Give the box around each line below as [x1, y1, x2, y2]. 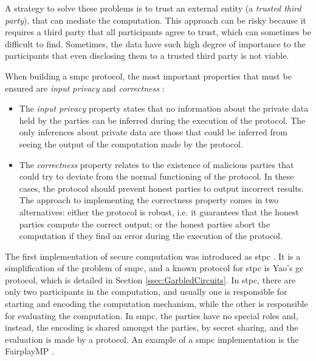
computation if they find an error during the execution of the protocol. [19, 229, 283, 242]
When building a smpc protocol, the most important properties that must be [5, 69, 292, 82]
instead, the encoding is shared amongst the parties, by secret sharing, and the [5, 321, 298, 334]
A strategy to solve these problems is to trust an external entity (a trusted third [5, 2, 301, 14]
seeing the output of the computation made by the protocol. [19, 137, 243, 150]
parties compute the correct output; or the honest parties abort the [19, 217, 270, 230]
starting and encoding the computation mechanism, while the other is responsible [5, 297, 308, 310]
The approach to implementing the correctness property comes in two [19, 194, 279, 206]
